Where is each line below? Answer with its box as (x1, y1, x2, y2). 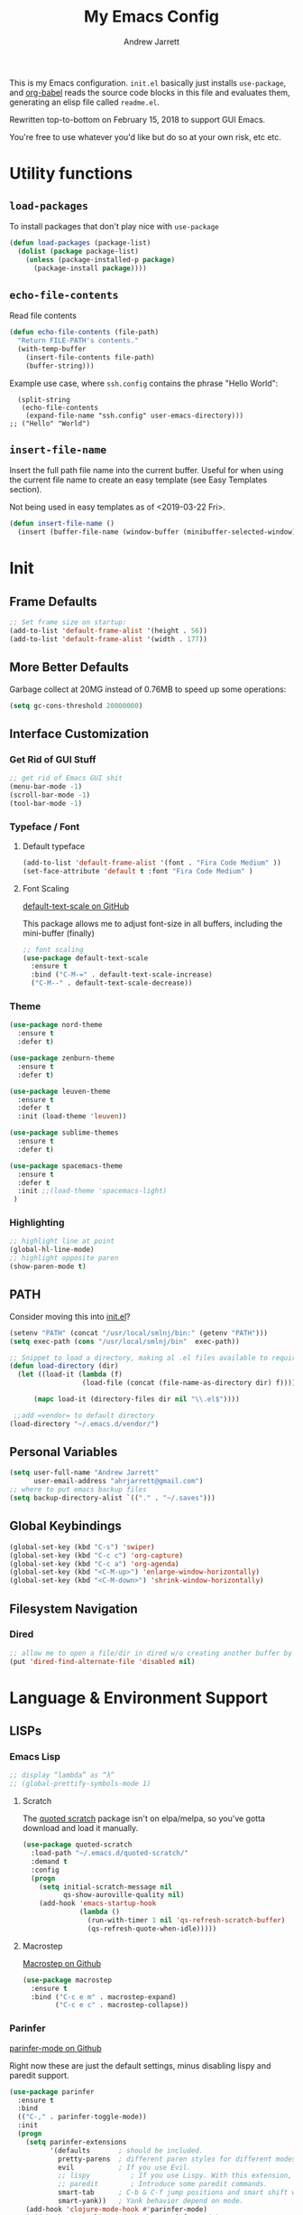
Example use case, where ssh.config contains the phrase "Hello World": (9, 378, 279, 388)
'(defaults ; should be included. (49, 2145, 204, 2155)
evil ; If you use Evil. (57, 2163, 192, 2172)
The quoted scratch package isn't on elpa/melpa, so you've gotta (22, 1813, 266, 1824)
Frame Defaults (9, 593, 97, 609)
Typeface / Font (9, 820, 80, 833)
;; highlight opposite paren (9, 1254, 119, 1263)
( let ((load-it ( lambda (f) (17, 1370, 124, 1379)
